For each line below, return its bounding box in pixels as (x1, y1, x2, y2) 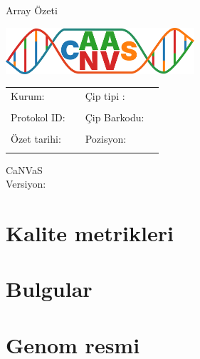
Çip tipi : (85, 89, 125, 103)
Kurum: (11, 89, 45, 103)
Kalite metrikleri (6, 218, 174, 247)
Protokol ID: (11, 110, 65, 125)
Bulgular (6, 274, 93, 303)
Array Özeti (6, 3, 58, 17)
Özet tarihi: (11, 131, 61, 146)
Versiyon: (6, 176, 46, 191)
